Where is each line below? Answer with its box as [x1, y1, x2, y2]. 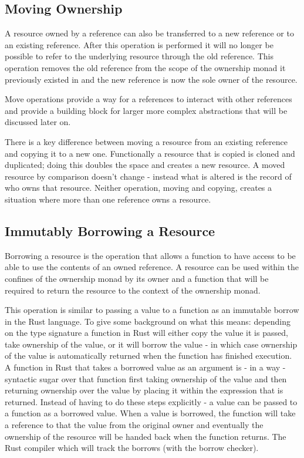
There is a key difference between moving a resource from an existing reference [5, 135, 288, 147]
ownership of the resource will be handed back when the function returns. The [5, 430, 286, 442]
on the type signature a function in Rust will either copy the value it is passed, [5, 326, 288, 339]
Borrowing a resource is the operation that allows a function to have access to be [5, 249, 296, 261]
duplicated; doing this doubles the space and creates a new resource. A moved [5, 159, 285, 171]
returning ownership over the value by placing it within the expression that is [5, 384, 283, 396]
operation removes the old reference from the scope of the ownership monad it [5, 61, 286, 73]
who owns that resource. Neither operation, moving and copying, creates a [5, 181, 272, 194]
